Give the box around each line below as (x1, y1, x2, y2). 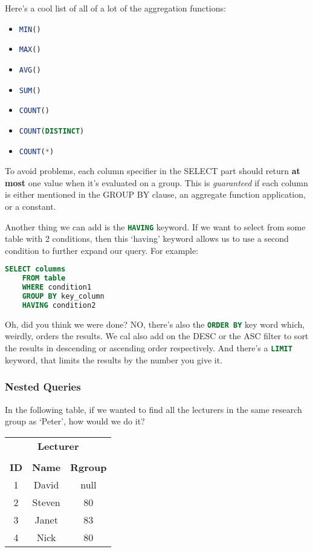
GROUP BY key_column (22, 292, 105, 301)
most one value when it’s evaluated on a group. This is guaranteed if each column (5, 176, 308, 189)
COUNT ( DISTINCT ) (19, 126, 85, 135)
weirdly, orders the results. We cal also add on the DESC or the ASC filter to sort (5, 330, 309, 342)
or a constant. (5, 200, 56, 212)
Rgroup (70, 459, 107, 474)
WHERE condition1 (22, 283, 92, 292)
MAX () (19, 45, 41, 54)
